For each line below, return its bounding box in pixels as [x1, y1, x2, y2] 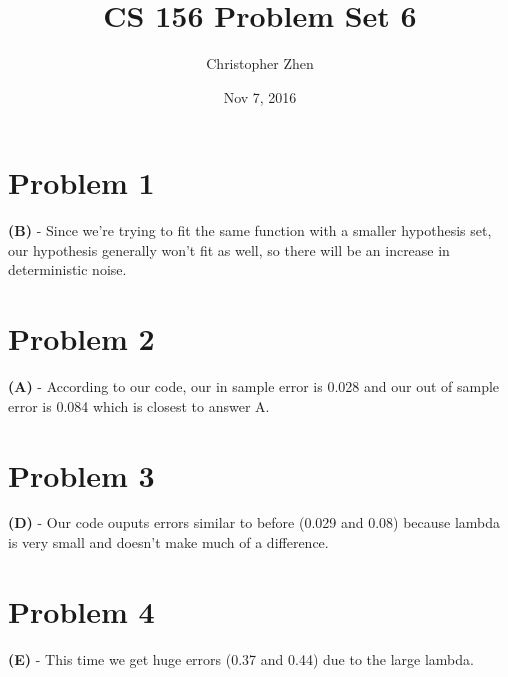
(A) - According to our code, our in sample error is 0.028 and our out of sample [8, 376, 500, 397]
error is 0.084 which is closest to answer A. [8, 395, 270, 416]
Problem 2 [8, 318, 155, 359]
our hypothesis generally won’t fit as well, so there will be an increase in [8, 239, 450, 260]
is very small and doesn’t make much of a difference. [8, 532, 329, 553]
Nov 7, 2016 [223, 86, 297, 107]
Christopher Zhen [206, 53, 314, 74]
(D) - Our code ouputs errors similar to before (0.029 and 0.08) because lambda [8, 512, 501, 533]
